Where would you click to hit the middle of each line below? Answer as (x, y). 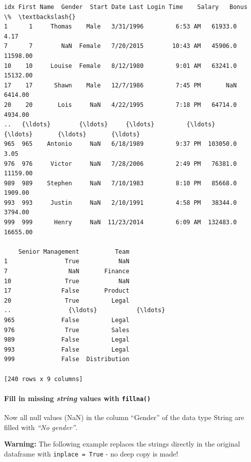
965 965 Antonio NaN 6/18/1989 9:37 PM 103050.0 (120, 144)
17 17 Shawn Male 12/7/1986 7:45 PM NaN (120, 85)
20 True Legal (67, 300)
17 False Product (67, 291)
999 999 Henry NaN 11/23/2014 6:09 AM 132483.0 (120, 223)
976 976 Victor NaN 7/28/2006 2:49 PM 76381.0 (120, 164)
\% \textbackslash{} (40, 17)
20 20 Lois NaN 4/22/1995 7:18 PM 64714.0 (120, 105)
